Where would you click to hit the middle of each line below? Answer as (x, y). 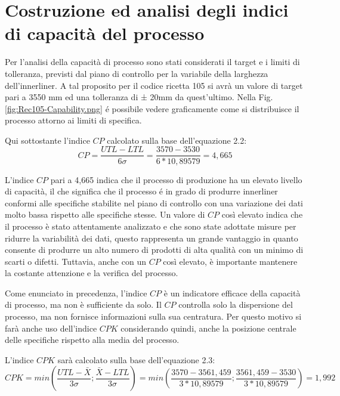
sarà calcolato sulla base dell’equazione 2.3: (136, 359)
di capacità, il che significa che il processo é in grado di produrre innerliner (141, 191)
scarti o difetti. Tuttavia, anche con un (75, 261)
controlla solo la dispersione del (236, 304)
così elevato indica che (262, 214)
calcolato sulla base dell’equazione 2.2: (177, 140)
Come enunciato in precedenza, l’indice (76, 293)
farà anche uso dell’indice (51, 328)
